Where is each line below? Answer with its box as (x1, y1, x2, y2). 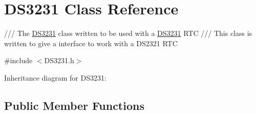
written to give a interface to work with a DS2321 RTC (4, 37, 178, 48)
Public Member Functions (4, 97, 144, 113)
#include (4, 55, 33, 66)
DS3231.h (44, 55, 74, 66)
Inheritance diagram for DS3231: (4, 72, 106, 83)
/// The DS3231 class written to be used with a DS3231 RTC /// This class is (4, 28, 252, 39)
